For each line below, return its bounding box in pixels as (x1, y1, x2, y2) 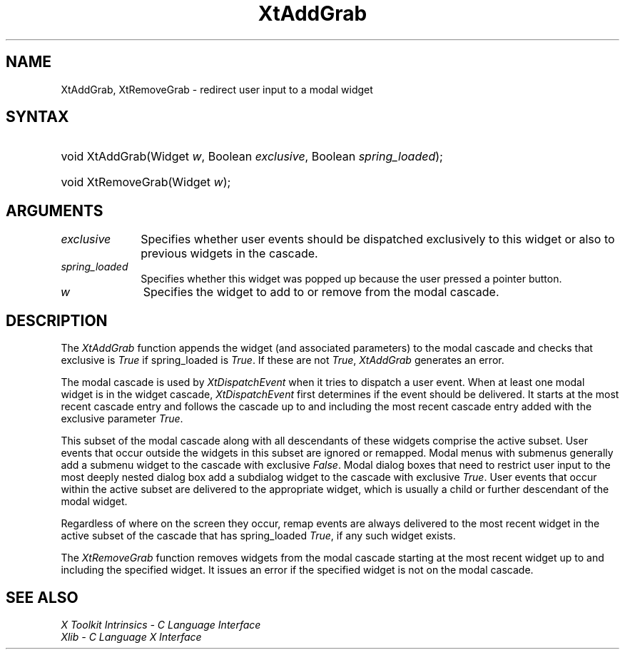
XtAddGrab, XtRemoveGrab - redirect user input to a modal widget (61, 83, 373, 96)
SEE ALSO (6, 588, 78, 606)
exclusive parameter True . (61, 412, 183, 425)
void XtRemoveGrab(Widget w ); (61, 175, 231, 190)
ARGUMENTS (6, 201, 103, 220)
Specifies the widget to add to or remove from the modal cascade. (143, 285, 499, 300)
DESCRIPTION (6, 311, 108, 330)
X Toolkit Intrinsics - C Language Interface (61, 618, 261, 631)
